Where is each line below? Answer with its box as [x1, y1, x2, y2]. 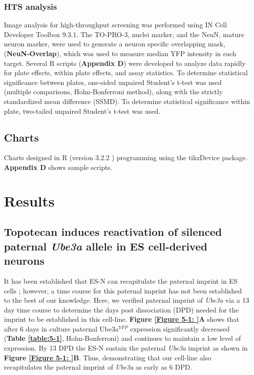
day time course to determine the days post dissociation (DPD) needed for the [4, 304, 239, 314]
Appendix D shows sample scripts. [4, 162, 112, 172]
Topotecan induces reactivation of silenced [4, 224, 222, 239]
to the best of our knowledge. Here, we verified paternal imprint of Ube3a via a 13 [4, 295, 249, 305]
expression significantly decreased [130, 323, 230, 333]
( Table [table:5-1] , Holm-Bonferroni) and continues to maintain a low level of [4, 333, 241, 343]
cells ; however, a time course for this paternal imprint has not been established [4, 285, 242, 295]
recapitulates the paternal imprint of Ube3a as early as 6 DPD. [4, 362, 192, 372]
